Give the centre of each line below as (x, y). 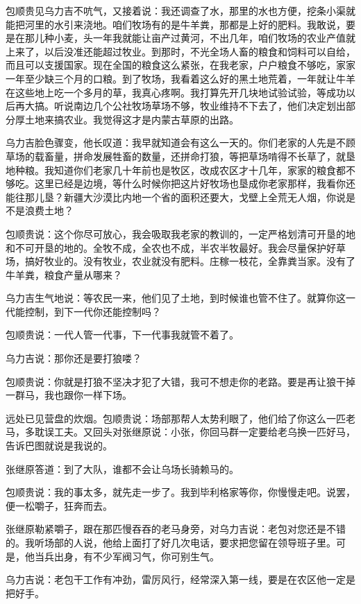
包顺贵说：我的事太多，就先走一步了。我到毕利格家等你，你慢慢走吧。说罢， (180, 492)
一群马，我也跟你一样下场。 (69, 395)
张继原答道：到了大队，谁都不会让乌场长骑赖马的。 (122, 468)
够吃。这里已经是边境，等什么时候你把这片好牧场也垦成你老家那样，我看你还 (180, 183)
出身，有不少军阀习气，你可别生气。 (136, 556)
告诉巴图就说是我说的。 (59, 446)
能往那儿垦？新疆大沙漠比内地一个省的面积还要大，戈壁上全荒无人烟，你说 (176, 197)
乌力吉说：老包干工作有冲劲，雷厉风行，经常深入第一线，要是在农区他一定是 (180, 579)
